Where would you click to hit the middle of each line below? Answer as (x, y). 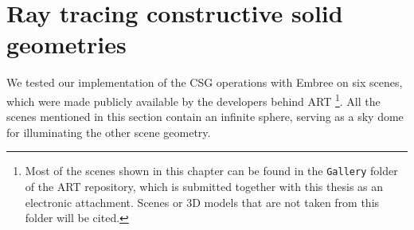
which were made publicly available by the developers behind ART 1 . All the (193, 99)
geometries (66, 44)
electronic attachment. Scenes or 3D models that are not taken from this (202, 202)
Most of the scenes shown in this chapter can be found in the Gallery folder (211, 171)
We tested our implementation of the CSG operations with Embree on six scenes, (205, 82)
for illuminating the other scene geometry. (109, 132)
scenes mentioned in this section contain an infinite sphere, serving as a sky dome (205, 117)
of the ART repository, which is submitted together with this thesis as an (204, 186)
